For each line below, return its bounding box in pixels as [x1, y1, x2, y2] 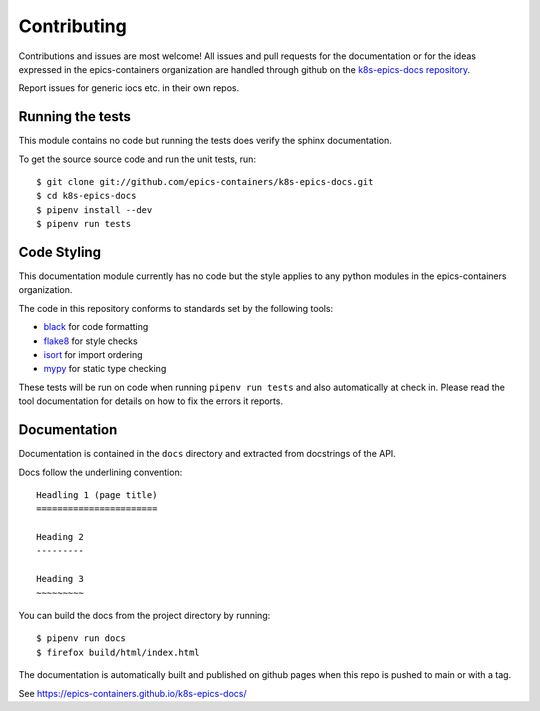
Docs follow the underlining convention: [18, 466, 183, 478]
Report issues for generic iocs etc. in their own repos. [18, 82, 240, 94]
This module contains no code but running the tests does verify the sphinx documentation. [18, 135, 392, 147]
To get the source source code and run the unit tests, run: [18, 153, 257, 165]
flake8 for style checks [43, 335, 139, 347]
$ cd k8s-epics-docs [36, 190, 137, 202]
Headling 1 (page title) [36, 489, 158, 500]
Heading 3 [36, 573, 84, 585]
